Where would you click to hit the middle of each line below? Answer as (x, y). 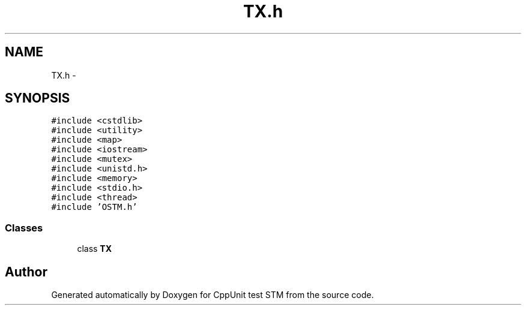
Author (26, 272)
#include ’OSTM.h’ (94, 207)
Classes (24, 228)
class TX (95, 249)
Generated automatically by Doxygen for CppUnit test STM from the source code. (213, 295)
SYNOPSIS (38, 98)
